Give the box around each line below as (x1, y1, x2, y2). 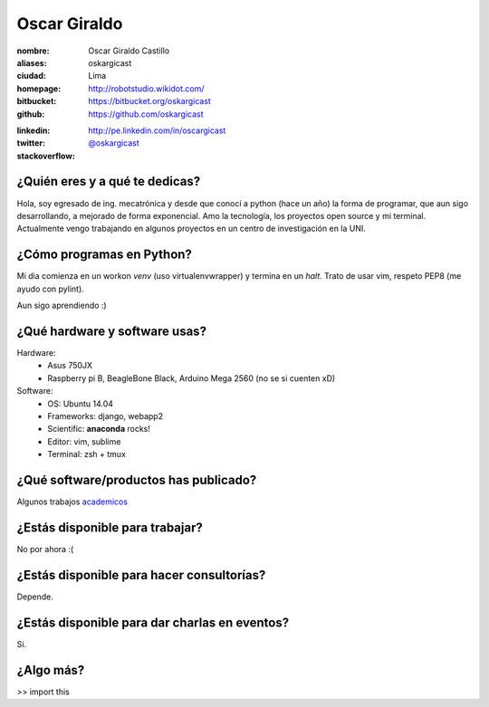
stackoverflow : (16, 150, 76, 161)
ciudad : (16, 71, 47, 81)
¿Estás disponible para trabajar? (16, 520, 204, 535)
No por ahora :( (16, 543, 74, 554)
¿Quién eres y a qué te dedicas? (16, 174, 201, 189)
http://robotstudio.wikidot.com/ (88, 82, 205, 94)
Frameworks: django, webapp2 (47, 410, 163, 421)
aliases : (16, 57, 47, 68)
